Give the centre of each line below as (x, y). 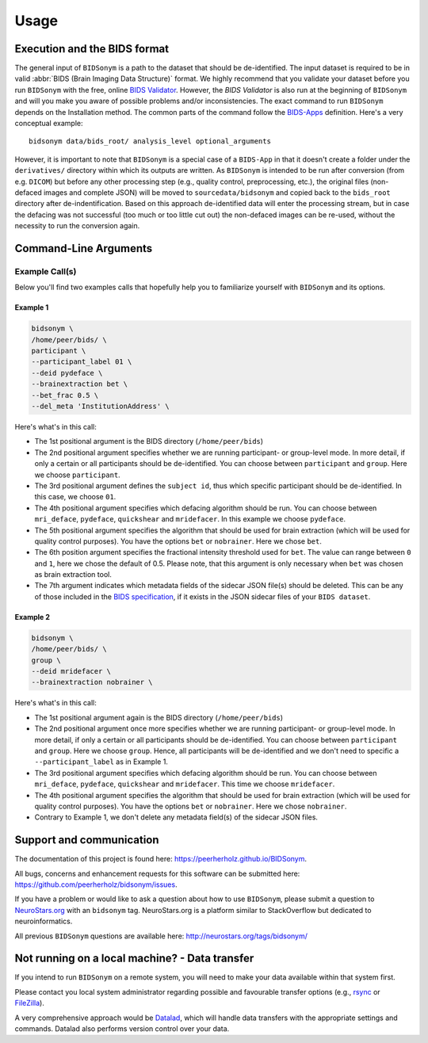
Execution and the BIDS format (92, 49)
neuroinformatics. (44, 921)
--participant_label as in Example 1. (101, 762)
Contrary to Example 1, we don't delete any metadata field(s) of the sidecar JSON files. (176, 817)
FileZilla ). (30, 1003)
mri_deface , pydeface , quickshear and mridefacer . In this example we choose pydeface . (190, 519)
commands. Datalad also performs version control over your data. (122, 1029)
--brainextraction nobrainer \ (92, 682)
